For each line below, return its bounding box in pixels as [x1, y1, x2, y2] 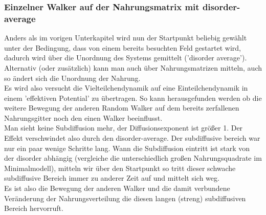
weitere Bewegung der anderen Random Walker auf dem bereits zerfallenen [4, 102, 239, 113]
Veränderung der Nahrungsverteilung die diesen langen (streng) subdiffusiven [4, 192, 246, 203]
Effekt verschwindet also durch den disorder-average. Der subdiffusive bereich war [4, 133, 260, 143]
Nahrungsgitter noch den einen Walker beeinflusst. [4, 112, 163, 123]
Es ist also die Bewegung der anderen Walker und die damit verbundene [4, 183, 230, 193]
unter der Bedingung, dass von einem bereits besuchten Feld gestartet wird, [4, 42, 241, 53]
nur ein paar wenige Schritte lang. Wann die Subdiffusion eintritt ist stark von [4, 142, 250, 153]
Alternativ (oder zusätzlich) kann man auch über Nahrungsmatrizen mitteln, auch [4, 62, 262, 73]
